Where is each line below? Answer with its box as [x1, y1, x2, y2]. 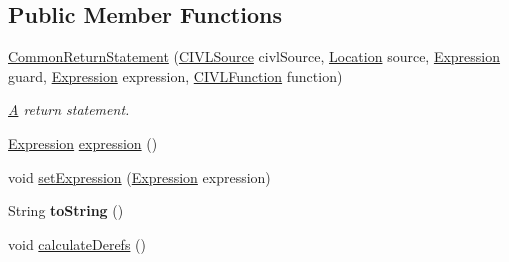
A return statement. [8, 99, 130, 120]
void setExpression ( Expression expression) [8, 166, 271, 187]
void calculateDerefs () [8, 233, 146, 254]
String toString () [8, 200, 124, 221]
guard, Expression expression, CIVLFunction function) [8, 65, 343, 86]
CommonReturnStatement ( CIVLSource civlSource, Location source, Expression [8, 46, 501, 67]
